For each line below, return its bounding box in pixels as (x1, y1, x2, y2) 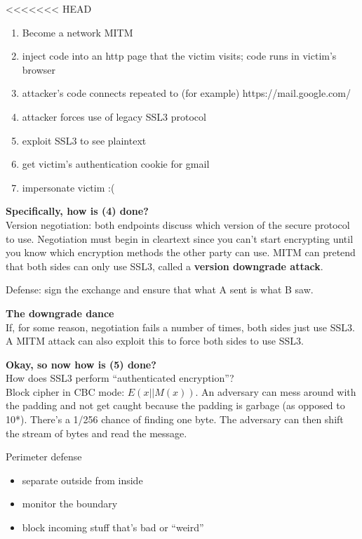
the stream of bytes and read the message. (6, 425, 187, 440)
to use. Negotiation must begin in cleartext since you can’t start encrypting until (6, 231, 354, 246)
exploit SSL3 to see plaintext (22, 133, 147, 147)
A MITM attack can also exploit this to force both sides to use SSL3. (6, 333, 304, 348)
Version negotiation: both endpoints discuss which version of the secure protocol (6, 217, 350, 232)
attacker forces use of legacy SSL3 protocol (22, 109, 206, 124)
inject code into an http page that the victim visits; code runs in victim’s (22, 48, 337, 63)
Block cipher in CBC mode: (6, 384, 125, 399)
